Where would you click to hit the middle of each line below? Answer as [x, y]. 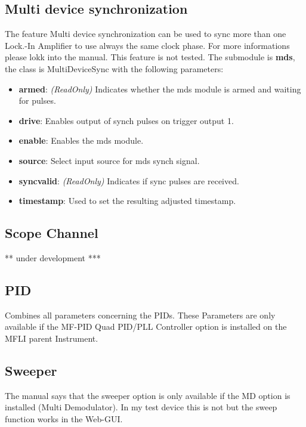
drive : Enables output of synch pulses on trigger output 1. [126, 120]
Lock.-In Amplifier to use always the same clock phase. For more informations [147, 45]
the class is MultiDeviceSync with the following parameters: [114, 68]
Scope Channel [52, 233]
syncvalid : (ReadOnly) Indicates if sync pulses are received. [129, 180]
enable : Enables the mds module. [81, 140]
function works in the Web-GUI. [64, 418]
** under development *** [53, 257]
